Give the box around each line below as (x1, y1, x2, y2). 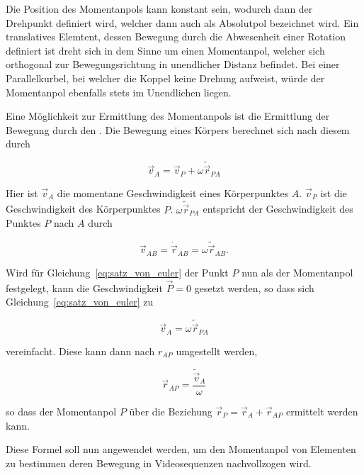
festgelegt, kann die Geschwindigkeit (6, 280, 163, 295)
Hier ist (6, 185, 38, 200)
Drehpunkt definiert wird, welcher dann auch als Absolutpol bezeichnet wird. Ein (6, 15, 359, 30)
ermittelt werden (285, 403, 358, 418)
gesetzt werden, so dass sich (194, 280, 314, 295)
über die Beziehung (129, 403, 212, 418)
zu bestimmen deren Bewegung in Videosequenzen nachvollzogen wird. (6, 455, 312, 470)
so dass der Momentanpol (6, 403, 117, 418)
